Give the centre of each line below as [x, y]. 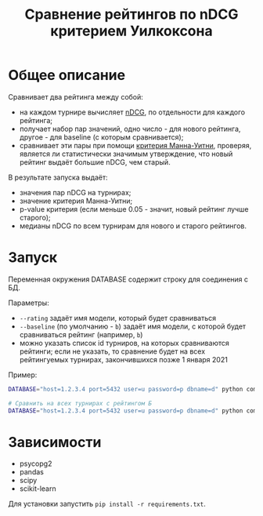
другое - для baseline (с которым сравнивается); [101, 137]
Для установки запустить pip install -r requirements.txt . [107, 504]
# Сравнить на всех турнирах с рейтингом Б [80, 403]
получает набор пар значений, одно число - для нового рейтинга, [130, 129]
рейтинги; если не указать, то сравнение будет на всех [112, 351]
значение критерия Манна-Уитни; [76, 201]
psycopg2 [36, 463]
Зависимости [55, 442]
